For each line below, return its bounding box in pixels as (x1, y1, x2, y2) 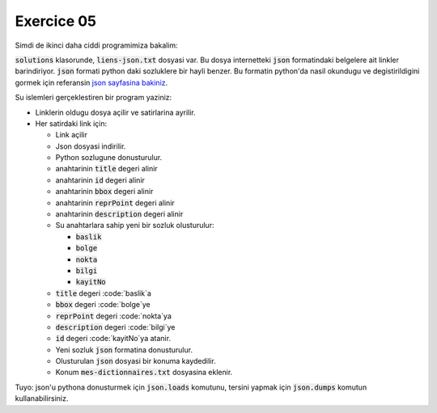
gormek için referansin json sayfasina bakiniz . (15, 78, 168, 87)
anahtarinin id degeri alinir (55, 175, 146, 185)
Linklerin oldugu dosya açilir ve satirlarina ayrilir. (35, 107, 196, 117)
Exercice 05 (15, 12, 97, 30)
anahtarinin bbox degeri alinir (55, 187, 154, 196)
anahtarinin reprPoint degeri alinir (55, 198, 176, 208)
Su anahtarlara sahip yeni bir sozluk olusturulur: (55, 221, 214, 230)
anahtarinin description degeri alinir (55, 209, 184, 219)
